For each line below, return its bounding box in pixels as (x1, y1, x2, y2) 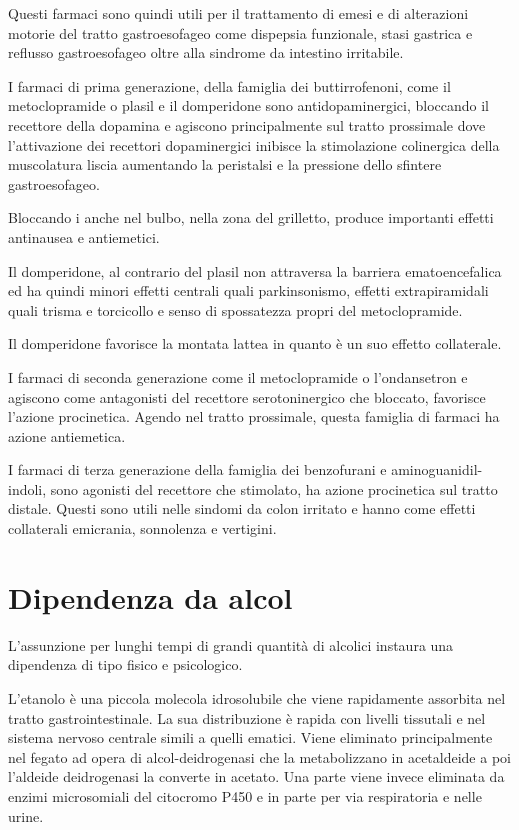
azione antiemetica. (8, 425, 126, 446)
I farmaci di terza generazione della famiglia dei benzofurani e (8, 459, 387, 480)
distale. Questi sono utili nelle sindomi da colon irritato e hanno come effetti (8, 498, 476, 519)
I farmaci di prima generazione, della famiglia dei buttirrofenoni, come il (8, 75, 451, 96)
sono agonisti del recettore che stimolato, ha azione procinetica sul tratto (50, 478, 498, 499)
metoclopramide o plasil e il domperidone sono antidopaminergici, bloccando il (8, 95, 489, 116)
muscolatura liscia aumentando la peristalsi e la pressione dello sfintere (8, 154, 442, 175)
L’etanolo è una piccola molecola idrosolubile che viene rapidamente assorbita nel (8, 687, 506, 708)
